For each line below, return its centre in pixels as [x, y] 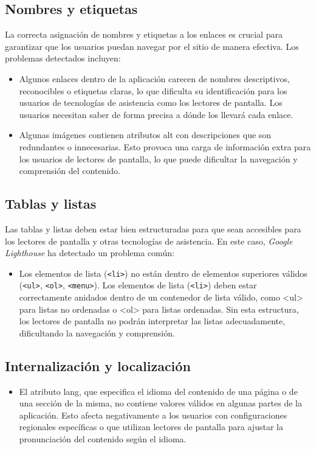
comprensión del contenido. [70, 171]
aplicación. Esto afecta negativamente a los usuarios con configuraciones [153, 415]
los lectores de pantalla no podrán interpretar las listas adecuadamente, [152, 321]
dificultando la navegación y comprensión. [97, 332]
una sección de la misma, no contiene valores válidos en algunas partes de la [161, 403]
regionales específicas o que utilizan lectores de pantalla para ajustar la [151, 427]
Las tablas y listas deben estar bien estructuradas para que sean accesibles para [153, 228]
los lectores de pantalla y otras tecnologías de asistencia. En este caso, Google [149, 241]
